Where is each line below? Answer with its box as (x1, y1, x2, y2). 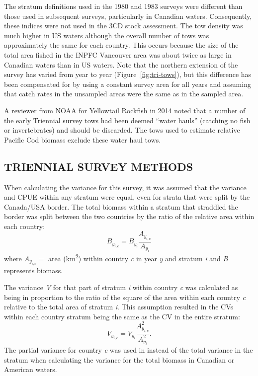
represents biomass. (4, 265, 63, 276)
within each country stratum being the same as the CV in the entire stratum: (4, 311, 240, 321)
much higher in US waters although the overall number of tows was (4, 30, 209, 40)
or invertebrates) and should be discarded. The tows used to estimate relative (4, 125, 240, 135)
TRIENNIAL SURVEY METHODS (4, 158, 193, 174)
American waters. (4, 364, 57, 375)
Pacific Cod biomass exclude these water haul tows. (4, 134, 161, 145)
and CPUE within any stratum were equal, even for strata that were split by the (4, 192, 250, 202)
